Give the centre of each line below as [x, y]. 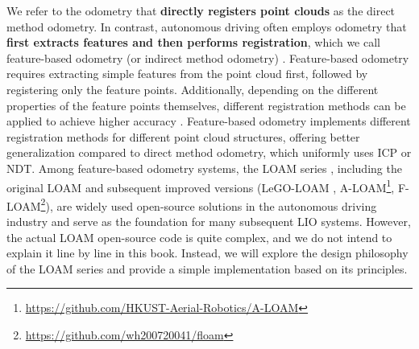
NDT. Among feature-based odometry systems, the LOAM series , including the [204, 168]
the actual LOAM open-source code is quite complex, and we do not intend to [199, 237]
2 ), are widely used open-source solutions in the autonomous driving [209, 204]
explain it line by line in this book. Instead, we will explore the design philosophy [207, 253]
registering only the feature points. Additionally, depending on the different [193, 89]
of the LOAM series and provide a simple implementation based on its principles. [207, 268]
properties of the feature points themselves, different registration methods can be [206, 105]
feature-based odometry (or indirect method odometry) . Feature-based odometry [208, 57]
